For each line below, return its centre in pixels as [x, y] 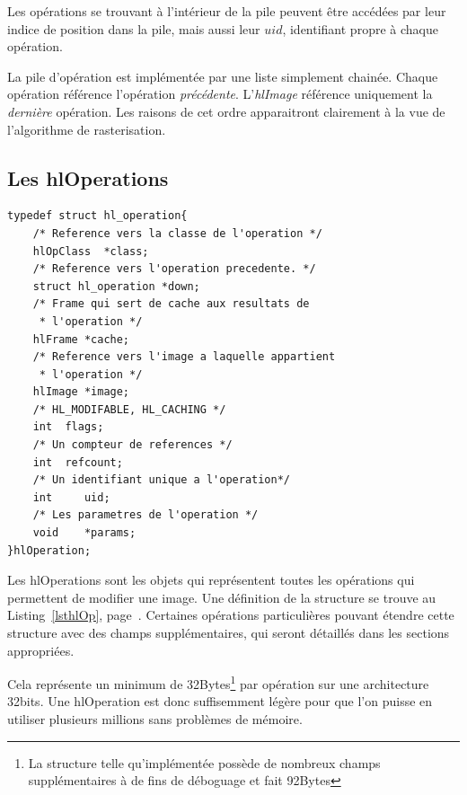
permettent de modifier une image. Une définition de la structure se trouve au [222, 597]
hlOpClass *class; [91, 251]
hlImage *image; [81, 392]
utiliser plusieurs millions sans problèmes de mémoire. [155, 719]
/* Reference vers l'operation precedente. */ [174, 269]
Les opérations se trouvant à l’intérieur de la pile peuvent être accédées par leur [227, 11]
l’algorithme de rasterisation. [87, 129]
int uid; [71, 497]
